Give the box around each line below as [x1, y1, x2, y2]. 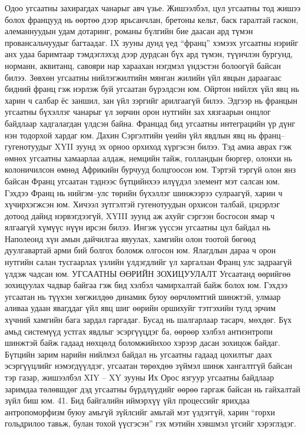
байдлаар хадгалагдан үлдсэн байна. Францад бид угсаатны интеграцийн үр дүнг [5, 117, 296, 129]
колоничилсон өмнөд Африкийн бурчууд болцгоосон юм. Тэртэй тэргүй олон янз [5, 163, 296, 176]
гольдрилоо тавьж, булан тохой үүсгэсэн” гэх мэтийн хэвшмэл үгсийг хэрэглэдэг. [5, 417, 296, 429]
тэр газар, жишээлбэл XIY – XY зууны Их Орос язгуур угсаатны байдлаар [5, 371, 274, 383]
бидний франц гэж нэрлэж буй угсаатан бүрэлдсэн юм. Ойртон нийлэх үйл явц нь [5, 82, 299, 95]
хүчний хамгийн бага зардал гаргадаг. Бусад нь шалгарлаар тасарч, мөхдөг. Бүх [5, 313, 292, 326]
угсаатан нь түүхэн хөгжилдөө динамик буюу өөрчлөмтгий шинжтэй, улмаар [5, 290, 281, 302]
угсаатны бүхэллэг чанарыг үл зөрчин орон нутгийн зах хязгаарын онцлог [5, 105, 271, 118]
